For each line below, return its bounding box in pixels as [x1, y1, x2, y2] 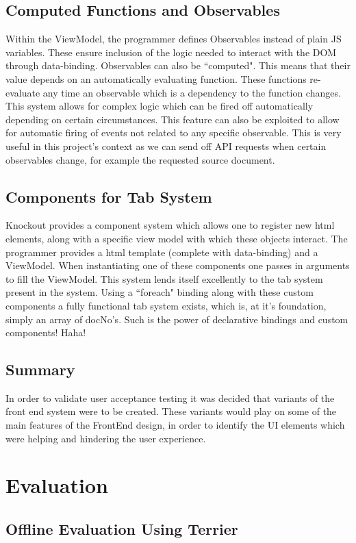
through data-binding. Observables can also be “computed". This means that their [5, 58, 351, 73]
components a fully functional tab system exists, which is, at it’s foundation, [5, 298, 327, 312]
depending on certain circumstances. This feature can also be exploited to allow [5, 112, 340, 126]
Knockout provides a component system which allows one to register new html [5, 218, 335, 232]
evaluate [5, 85, 40, 99]
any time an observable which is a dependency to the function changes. [42, 85, 341, 99]
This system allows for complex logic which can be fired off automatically [5, 99, 314, 113]
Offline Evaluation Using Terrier [5, 518, 238, 540]
